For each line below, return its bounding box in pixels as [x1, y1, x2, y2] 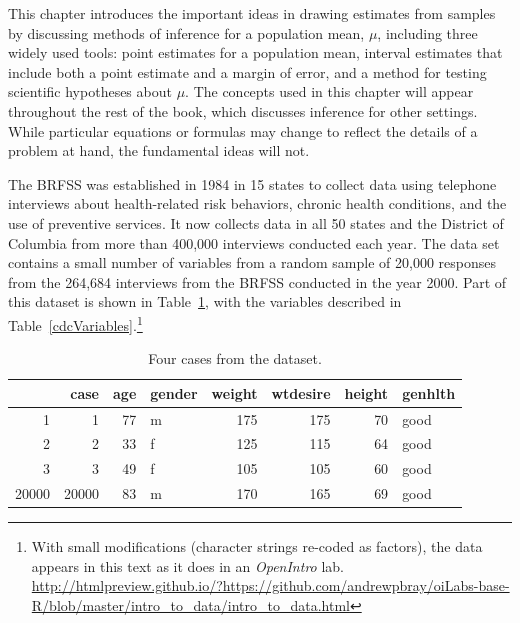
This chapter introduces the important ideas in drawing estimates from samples [8, 3, 496, 23]
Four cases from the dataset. [148, 348, 322, 369]
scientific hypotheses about [8, 81, 172, 102]
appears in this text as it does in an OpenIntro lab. [31, 555, 344, 576]
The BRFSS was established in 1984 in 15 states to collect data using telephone [8, 173, 497, 194]
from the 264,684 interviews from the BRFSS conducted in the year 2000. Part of [8, 271, 507, 292]
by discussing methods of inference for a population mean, [8, 22, 365, 43]
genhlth [402, 382, 456, 403]
